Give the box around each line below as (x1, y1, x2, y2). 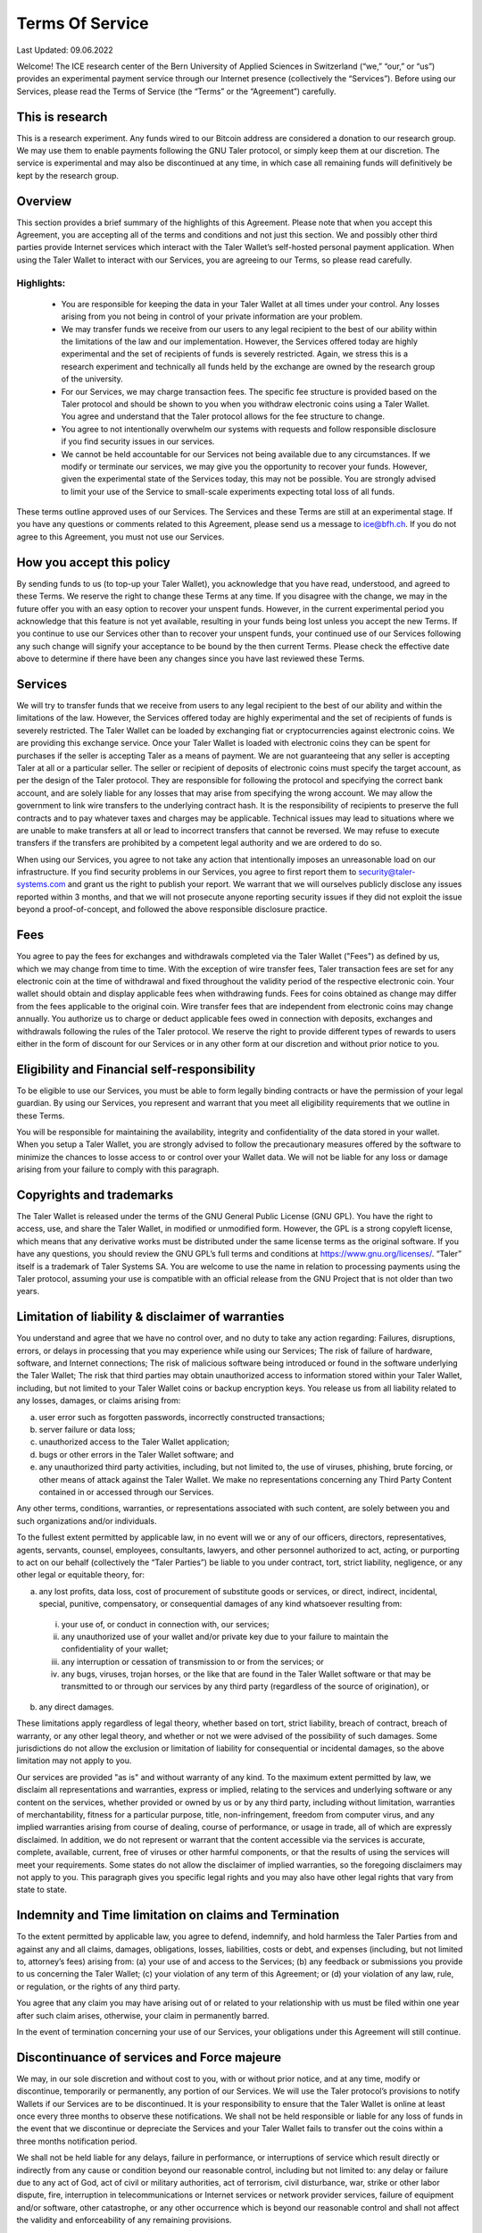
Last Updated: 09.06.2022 (16, 45, 113, 55)
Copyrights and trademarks (16, 1187, 174, 1202)
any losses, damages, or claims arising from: (16, 1395, 181, 1406)
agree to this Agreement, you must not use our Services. (16, 531, 225, 542)
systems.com (16, 879, 66, 890)
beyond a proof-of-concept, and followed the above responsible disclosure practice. (16, 904, 328, 915)
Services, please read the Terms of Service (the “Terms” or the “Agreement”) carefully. (16, 86, 337, 96)
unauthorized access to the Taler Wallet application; (38, 1436, 230, 1447)
